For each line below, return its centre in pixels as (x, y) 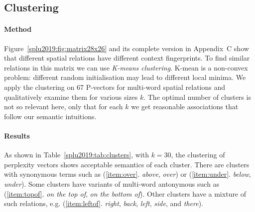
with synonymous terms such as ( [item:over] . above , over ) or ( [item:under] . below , (127, 174)
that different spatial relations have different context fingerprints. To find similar (127, 58)
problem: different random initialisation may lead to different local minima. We (125, 77)
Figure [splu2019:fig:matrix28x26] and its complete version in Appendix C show (127, 48)
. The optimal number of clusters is (197, 97)
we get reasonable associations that (185, 106)
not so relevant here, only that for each (64, 106)
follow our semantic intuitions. (50, 116)
